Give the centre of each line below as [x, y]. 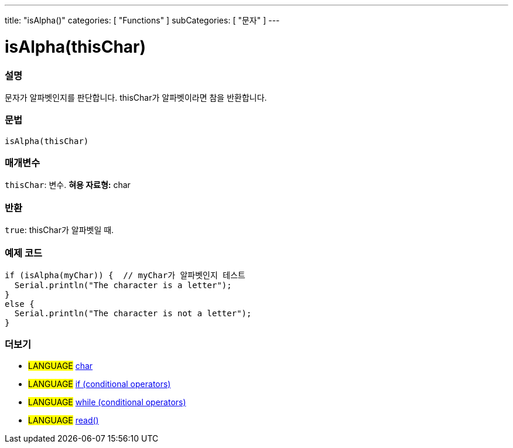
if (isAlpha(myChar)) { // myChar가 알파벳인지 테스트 [125, 275]
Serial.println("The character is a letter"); [123, 285]
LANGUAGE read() [64, 420]
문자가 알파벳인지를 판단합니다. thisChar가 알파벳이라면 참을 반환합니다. [136, 97]
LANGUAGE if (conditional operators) [100, 384]
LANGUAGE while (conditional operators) [107, 402]
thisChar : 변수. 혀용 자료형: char [68, 185]
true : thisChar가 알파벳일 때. [59, 230]
